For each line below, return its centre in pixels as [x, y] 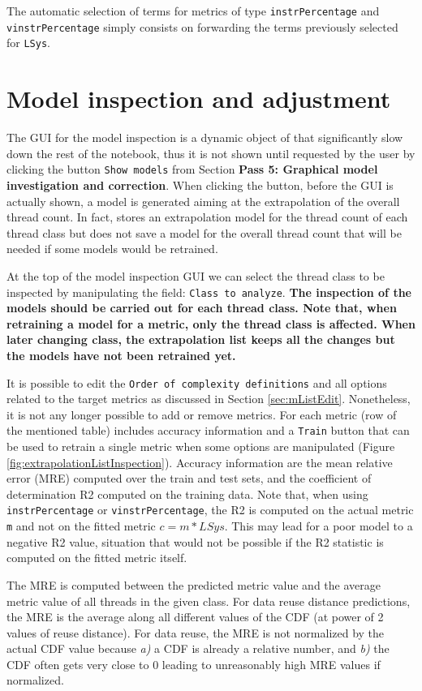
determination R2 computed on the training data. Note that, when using [187, 494]
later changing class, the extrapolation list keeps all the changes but [201, 339]
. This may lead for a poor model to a [319, 526]
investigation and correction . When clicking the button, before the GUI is [200, 185]
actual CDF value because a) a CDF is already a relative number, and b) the [198, 648]
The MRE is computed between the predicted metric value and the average [194, 584]
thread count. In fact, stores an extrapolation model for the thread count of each [207, 217]
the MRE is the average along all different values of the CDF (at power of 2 [195, 617]
